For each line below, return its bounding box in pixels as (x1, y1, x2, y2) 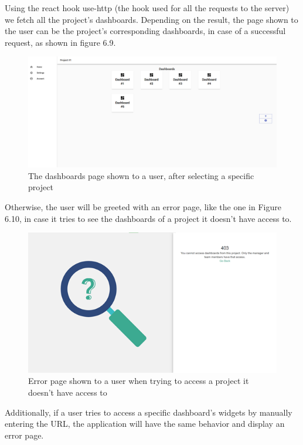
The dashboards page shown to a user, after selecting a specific (28, 169, 254, 181)
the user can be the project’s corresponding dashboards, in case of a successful (5, 25, 286, 37)
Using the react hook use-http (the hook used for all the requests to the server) (5, 2, 290, 14)
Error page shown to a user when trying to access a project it (28, 375, 249, 387)
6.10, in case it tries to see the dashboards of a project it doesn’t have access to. (5, 212, 292, 224)
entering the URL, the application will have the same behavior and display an (5, 417, 285, 430)
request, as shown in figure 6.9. (5, 36, 116, 48)
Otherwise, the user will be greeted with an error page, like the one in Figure (5, 200, 281, 213)
